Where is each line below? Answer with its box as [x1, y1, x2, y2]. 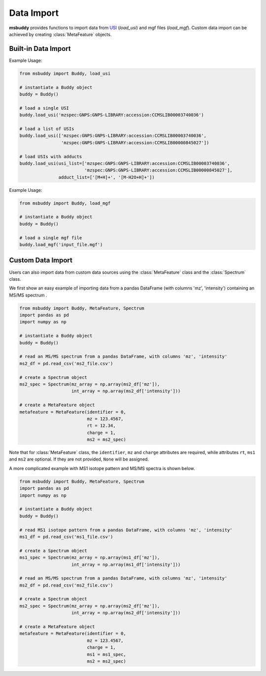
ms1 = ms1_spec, [87, 651, 127, 657]
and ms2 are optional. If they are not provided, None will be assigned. [9, 456, 149, 462]
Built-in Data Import [9, 44, 71, 53]
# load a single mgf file [19, 235, 82, 241]
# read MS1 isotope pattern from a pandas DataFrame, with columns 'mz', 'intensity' [19, 527, 233, 533]
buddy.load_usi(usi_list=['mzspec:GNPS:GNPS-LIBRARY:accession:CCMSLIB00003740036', [19, 161, 230, 166]
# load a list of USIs [19, 126, 74, 131]
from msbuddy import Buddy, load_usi [19, 71, 111, 76]
